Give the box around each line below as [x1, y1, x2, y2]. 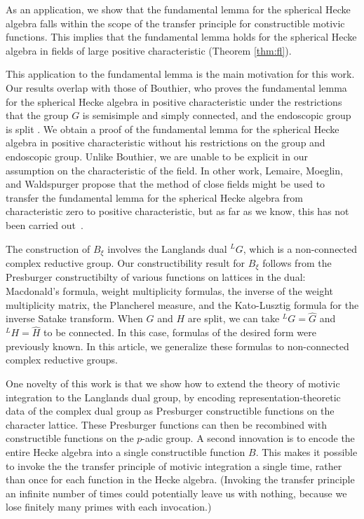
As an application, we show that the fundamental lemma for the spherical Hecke [6, 2, 351, 16]
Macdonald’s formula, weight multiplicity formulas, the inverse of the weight [6, 284, 334, 298]
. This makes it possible [255, 444, 358, 459]
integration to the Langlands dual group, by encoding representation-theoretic [6, 389, 341, 404]
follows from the [262, 255, 332, 270]
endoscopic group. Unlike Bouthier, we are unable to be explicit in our [6, 148, 308, 163]
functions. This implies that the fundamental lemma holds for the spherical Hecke [6, 29, 357, 44]
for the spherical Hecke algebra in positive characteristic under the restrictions [6, 94, 342, 109]
